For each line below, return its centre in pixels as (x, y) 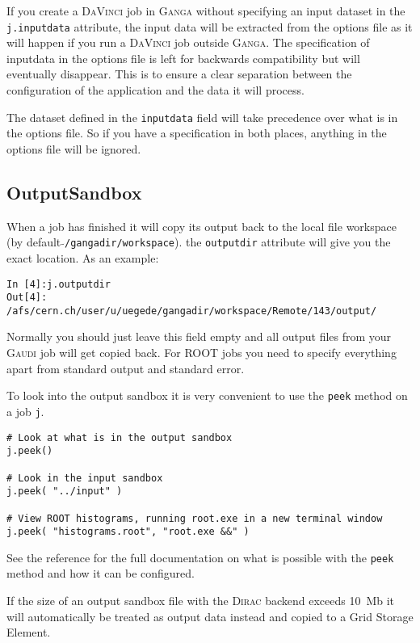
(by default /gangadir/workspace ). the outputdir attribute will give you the (199, 242)
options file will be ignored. (74, 148)
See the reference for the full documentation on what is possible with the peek (200, 557)
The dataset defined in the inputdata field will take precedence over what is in (202, 117)
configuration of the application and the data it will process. (155, 90)
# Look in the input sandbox (85, 478)
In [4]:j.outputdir (59, 284)
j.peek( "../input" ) (65, 492)
